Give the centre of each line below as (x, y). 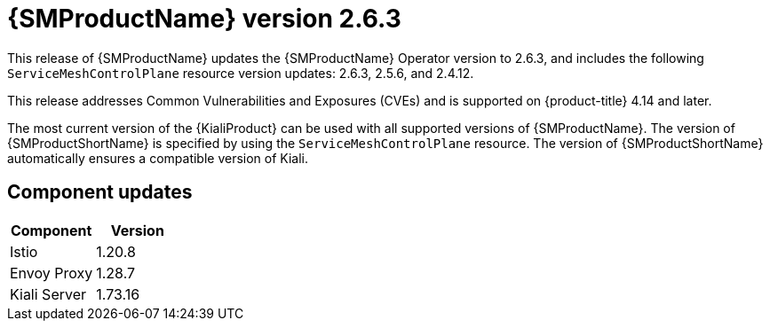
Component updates (100, 192)
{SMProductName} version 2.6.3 (204, 19)
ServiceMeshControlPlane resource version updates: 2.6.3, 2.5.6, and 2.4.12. (241, 73)
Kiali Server (48, 294)
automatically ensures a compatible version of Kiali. (158, 158)
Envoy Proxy (52, 273)
